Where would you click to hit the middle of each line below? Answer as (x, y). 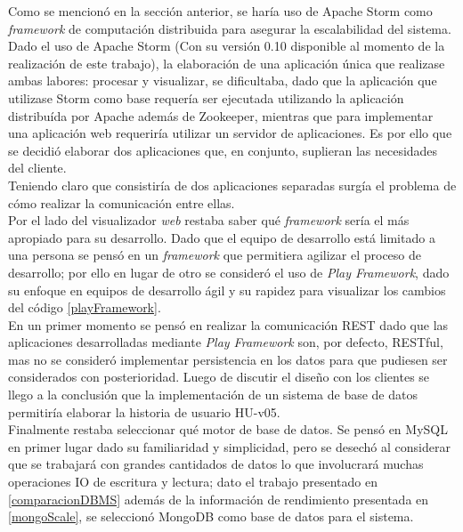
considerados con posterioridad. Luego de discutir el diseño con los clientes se (219, 377)
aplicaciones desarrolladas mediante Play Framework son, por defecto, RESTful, (226, 342)
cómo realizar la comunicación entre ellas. (122, 202)
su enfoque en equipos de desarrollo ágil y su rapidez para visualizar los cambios (227, 290)
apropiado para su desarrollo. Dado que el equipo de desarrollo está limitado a (222, 237)
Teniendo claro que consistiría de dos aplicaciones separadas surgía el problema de (232, 185)
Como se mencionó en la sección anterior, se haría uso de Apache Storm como (220, 11)
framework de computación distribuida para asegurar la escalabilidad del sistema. (230, 28)
